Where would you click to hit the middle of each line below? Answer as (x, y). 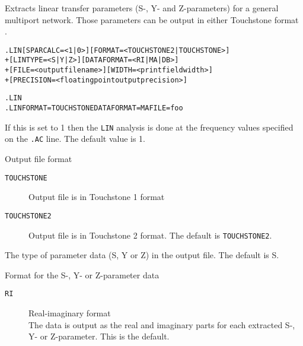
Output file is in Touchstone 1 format (97, 197)
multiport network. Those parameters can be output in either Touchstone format (152, 19)
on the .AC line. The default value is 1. (75, 139)
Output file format (39, 159)
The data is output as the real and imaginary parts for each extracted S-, (162, 324)
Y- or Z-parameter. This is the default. (99, 336)
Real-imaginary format (70, 313)
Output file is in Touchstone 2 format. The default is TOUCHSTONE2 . (150, 235)
